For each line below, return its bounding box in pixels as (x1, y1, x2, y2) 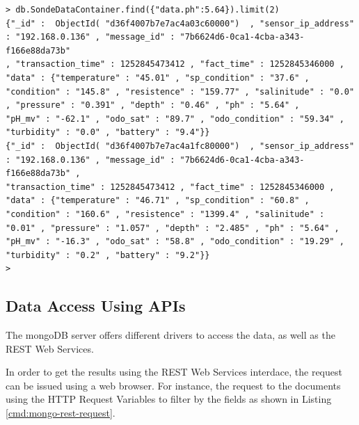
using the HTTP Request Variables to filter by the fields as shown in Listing (6, 392, 332, 406)
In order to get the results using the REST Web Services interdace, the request (6, 364, 342, 379)
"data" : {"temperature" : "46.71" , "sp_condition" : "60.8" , (6, 195, 310, 206)
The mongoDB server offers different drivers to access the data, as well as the (6, 328, 335, 342)
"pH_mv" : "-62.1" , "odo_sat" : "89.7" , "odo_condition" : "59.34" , (6, 113, 344, 124)
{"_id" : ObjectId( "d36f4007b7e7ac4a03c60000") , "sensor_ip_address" (6, 18, 355, 29)
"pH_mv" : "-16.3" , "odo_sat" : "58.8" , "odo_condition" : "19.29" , (6, 236, 344, 247)
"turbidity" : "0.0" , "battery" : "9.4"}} (6, 127, 210, 138)
